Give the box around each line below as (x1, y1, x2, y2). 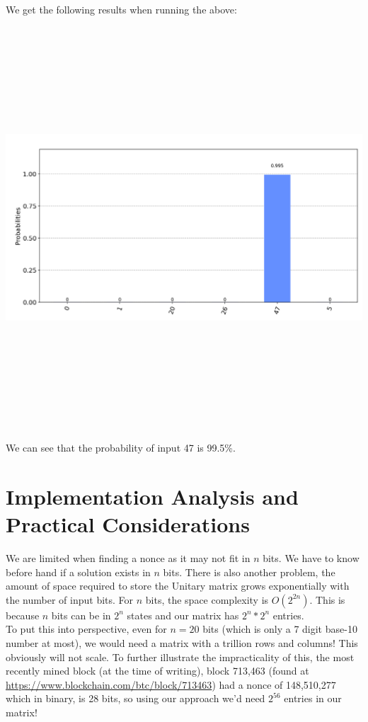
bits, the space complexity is (145, 592, 269, 607)
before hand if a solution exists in (6, 564, 151, 579)
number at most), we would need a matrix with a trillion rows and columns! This (6, 635, 358, 650)
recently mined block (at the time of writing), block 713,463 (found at (6, 663, 309, 678)
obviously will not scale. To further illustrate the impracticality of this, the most (6, 649, 355, 664)
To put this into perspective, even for (6, 621, 167, 636)
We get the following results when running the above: (6, 2, 237, 16)
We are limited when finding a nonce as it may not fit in (6, 551, 251, 566)
